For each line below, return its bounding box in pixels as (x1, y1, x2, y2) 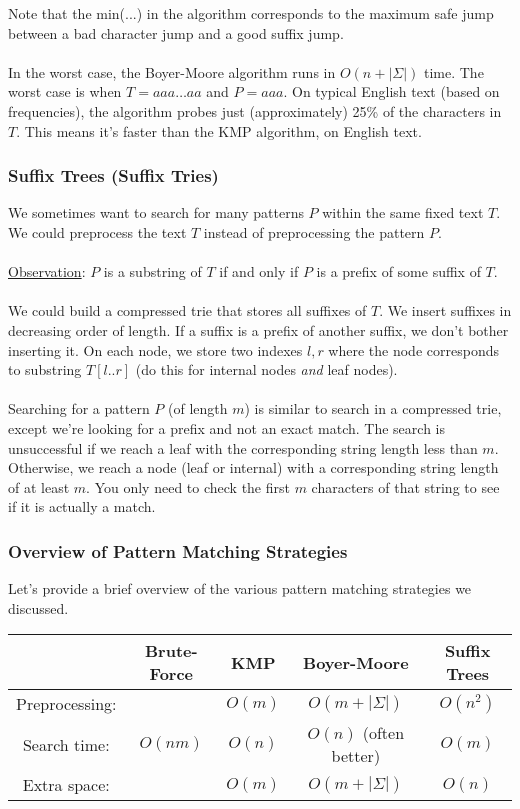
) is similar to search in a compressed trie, (244, 398, 502, 419)
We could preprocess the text (8, 221, 187, 242)
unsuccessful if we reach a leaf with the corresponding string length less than (8, 437, 478, 458)
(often (362, 721, 405, 745)
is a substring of (103, 261, 202, 282)
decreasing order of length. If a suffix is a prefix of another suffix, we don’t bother (8, 319, 509, 340)
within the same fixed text (322, 202, 484, 223)
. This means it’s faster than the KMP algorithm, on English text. (16, 120, 422, 141)
